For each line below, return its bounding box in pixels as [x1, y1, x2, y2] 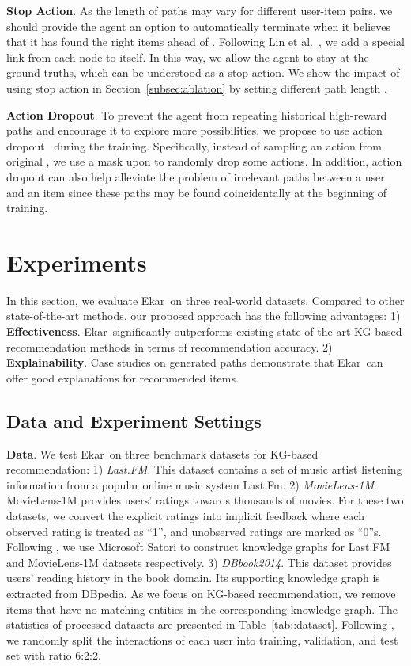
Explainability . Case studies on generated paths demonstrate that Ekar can [6, 354, 383, 371]
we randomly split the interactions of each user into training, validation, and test [6, 631, 398, 648]
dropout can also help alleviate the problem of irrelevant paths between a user [6, 168, 385, 185]
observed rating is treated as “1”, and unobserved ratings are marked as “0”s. [6, 523, 382, 539]
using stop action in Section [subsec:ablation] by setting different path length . [6, 79, 387, 96]
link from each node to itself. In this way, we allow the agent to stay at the [6, 48, 369, 65]
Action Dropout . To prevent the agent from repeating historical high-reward [6, 106, 387, 123]
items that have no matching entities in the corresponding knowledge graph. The [6, 600, 398, 617]
